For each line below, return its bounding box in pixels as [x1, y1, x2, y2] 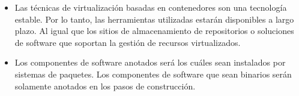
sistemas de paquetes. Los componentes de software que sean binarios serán [14, 67, 292, 80]
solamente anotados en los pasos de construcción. [14, 79, 196, 92]
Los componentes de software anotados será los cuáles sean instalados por [14, 56, 286, 69]
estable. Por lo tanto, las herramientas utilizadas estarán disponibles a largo [14, 13, 294, 25]
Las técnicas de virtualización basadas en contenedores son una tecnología [14, 1, 287, 13]
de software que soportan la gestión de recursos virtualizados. [14, 36, 241, 48]
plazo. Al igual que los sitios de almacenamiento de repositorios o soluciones [14, 24, 294, 37]
